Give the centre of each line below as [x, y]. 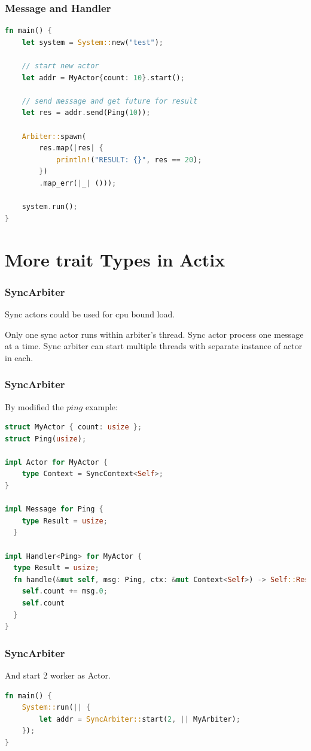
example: [101, 406]
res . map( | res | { [71, 148]
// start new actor [60, 66]
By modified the [34, 406]
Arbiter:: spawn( [54, 136]
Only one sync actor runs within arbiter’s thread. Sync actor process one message [154, 334]
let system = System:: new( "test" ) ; [92, 42]
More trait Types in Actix [115, 259]
